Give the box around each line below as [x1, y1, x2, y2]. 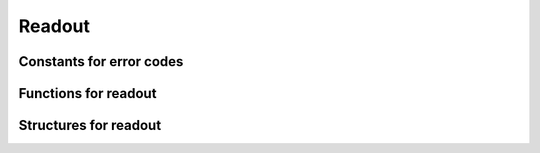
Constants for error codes [18, 53, 184, 70]
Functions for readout [18, 85, 157, 102]
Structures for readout [18, 117, 162, 134]
